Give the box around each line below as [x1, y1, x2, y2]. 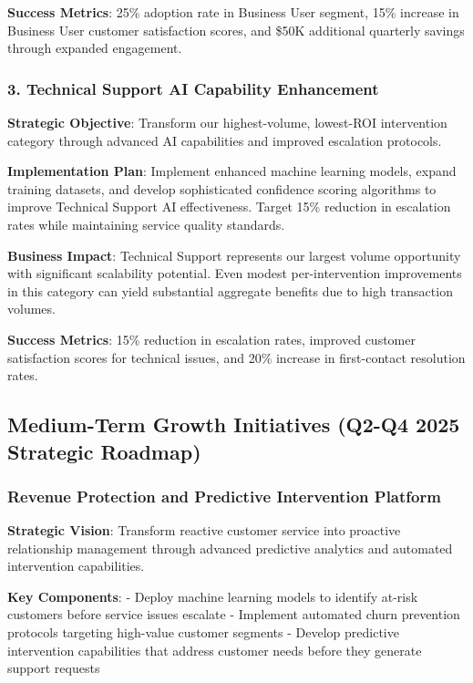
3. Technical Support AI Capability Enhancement [7, 77, 379, 99]
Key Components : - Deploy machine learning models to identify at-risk [7, 586, 418, 605]
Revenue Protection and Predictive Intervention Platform [7, 484, 441, 507]
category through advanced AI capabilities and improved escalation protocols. [7, 130, 442, 150]
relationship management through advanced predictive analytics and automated [7, 538, 453, 557]
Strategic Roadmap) [7, 437, 201, 465]
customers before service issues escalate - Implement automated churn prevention [7, 605, 460, 624]
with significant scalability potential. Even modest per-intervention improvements [7, 264, 462, 283]
